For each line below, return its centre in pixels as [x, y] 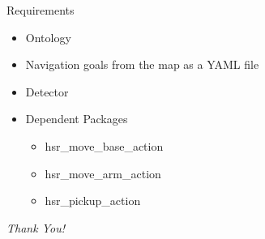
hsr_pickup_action [93, 201]
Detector [47, 91]
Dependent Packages [77, 119]
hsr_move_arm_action [103, 173]
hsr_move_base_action [104, 145]
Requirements [41, 10]
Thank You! [36, 227]
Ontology [48, 37]
